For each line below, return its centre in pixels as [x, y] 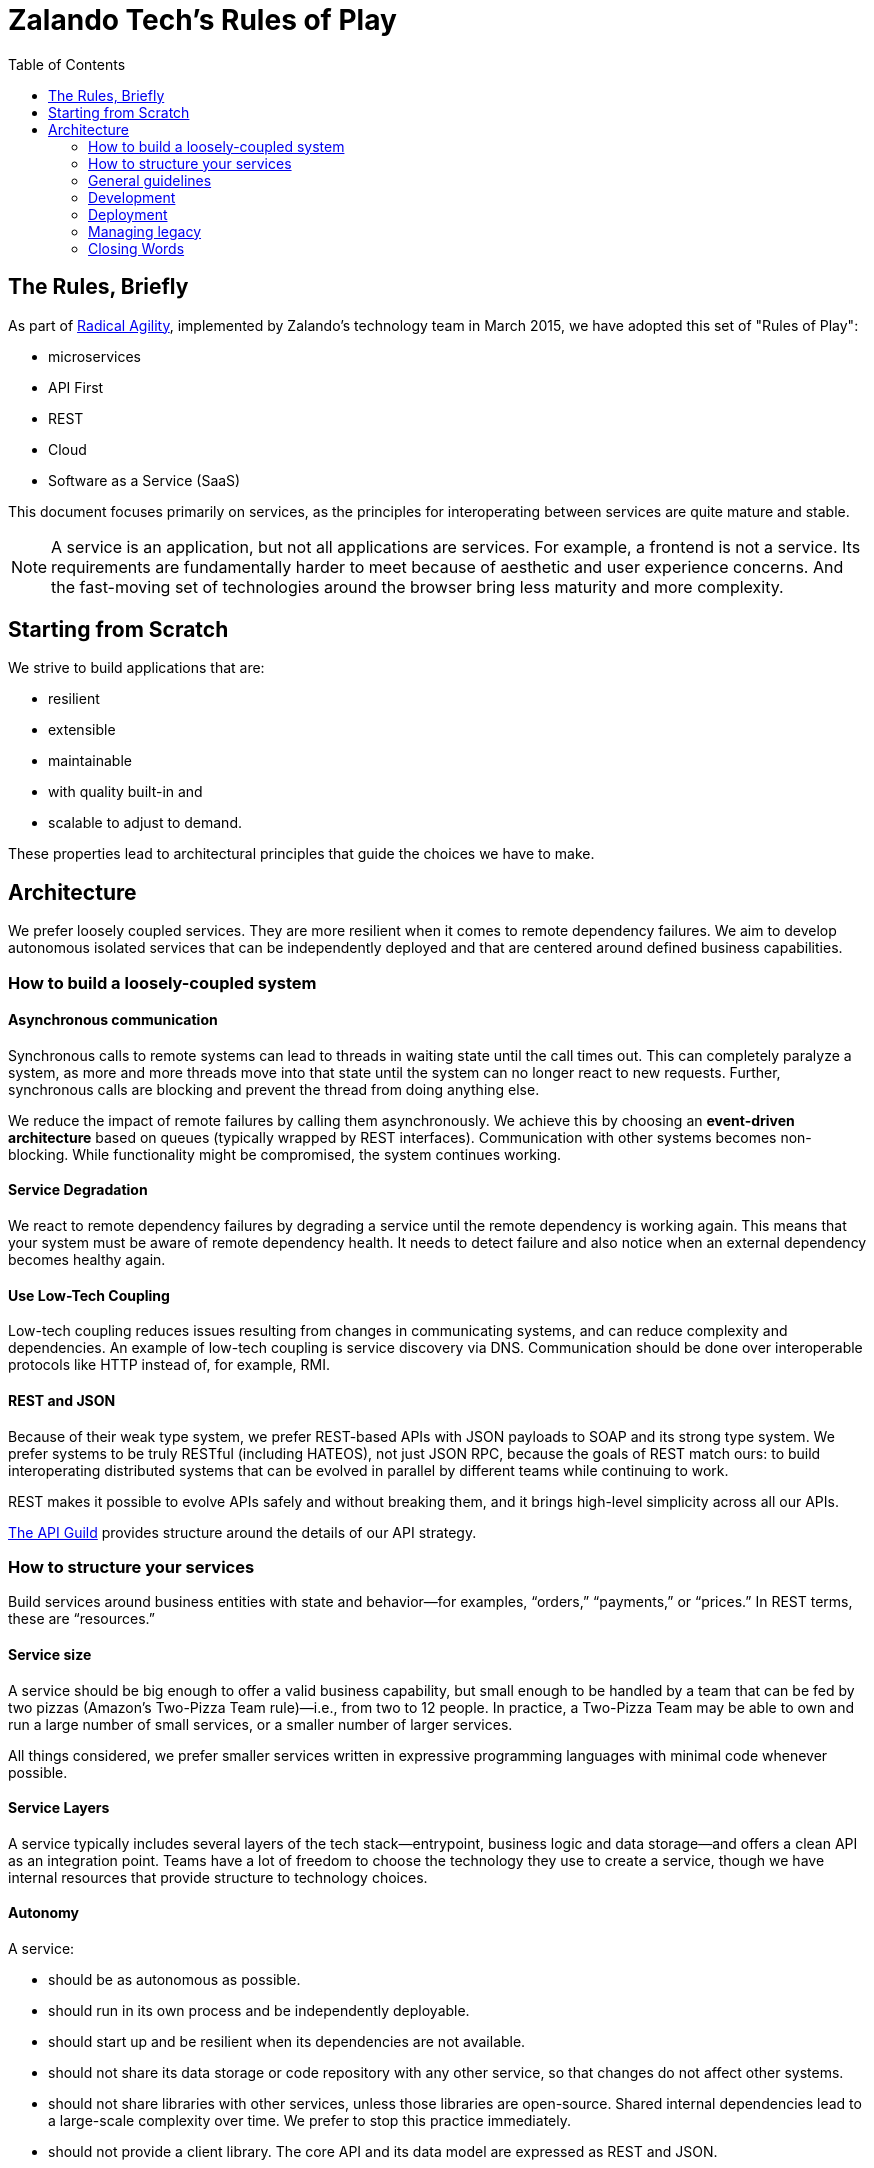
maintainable [90, 761]
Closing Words [136, 248]
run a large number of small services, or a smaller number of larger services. [260, 1724]
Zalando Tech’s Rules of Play [202, 20]
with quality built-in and [125, 792]
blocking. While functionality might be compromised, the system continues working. [285, 1154]
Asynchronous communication [113, 1020]
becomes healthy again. [87, 1260]
